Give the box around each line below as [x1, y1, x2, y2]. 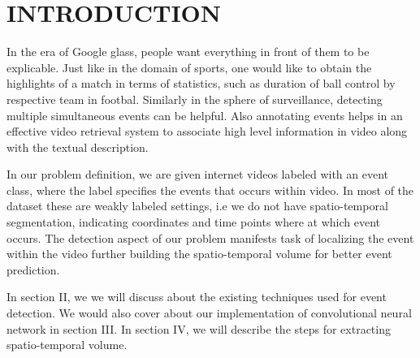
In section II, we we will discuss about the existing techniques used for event [6, 288, 387, 305]
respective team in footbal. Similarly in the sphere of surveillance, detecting [6, 90, 383, 107]
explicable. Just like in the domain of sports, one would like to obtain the [6, 58, 372, 75]
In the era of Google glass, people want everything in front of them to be [6, 43, 370, 60]
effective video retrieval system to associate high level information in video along [6, 123, 408, 140]
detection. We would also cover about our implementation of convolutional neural [6, 304, 412, 321]
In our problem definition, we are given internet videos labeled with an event [6, 166, 389, 183]
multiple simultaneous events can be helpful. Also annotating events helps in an [6, 106, 403, 123]
